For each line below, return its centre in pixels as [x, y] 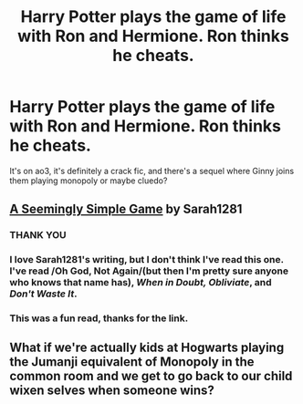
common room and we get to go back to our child [151, 376]
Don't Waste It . [43, 294]
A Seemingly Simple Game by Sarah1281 [126, 209]
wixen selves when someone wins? [112, 391]
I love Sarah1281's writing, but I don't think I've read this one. [147, 260]
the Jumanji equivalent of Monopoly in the [132, 362]
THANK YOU [38, 235]
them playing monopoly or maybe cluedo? [89, 181]
